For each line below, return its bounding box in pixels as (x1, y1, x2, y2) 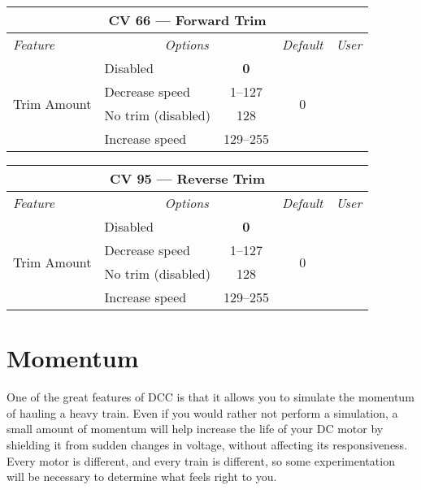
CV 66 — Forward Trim (108, 11, 267, 29)
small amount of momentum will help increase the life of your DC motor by (7, 420, 384, 437)
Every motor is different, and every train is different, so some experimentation (7, 452, 395, 469)
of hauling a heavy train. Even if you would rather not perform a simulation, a (7, 404, 398, 421)
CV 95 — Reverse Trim (110, 169, 266, 188)
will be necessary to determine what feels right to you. (7, 468, 277, 485)
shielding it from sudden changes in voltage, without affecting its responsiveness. (7, 436, 408, 453)
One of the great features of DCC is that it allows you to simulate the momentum (7, 388, 414, 405)
